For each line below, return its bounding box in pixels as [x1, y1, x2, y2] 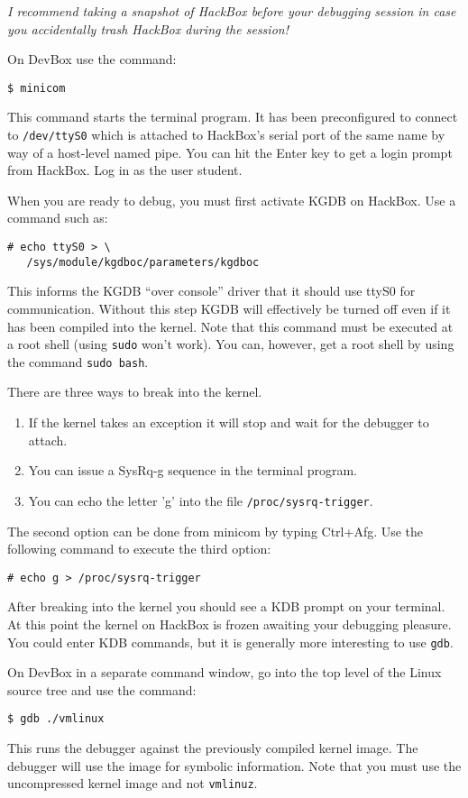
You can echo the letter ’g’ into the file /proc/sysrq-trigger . [28, 491, 373, 509]
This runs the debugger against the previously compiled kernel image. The [7, 738, 418, 757]
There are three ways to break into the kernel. [7, 382, 262, 401]
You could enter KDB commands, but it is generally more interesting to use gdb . [7, 632, 454, 651]
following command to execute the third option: [7, 539, 271, 558]
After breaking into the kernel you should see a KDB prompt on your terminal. [7, 597, 445, 616]
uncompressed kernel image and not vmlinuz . [7, 774, 258, 793]
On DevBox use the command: [7, 50, 177, 69]
